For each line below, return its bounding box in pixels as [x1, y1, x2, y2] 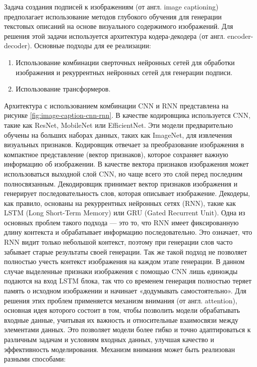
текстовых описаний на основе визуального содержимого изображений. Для [4, 21, 233, 31]
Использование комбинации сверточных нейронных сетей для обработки [15, 57, 235, 67]
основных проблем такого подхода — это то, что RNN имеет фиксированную [4, 217, 239, 227]
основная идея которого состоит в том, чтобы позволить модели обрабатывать [4, 305, 240, 315]
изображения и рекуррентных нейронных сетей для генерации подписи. [15, 67, 233, 77]
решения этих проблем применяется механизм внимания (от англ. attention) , [4, 295, 238, 305]
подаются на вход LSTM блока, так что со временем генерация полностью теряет [4, 275, 252, 286]
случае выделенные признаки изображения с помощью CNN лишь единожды [4, 266, 238, 276]
